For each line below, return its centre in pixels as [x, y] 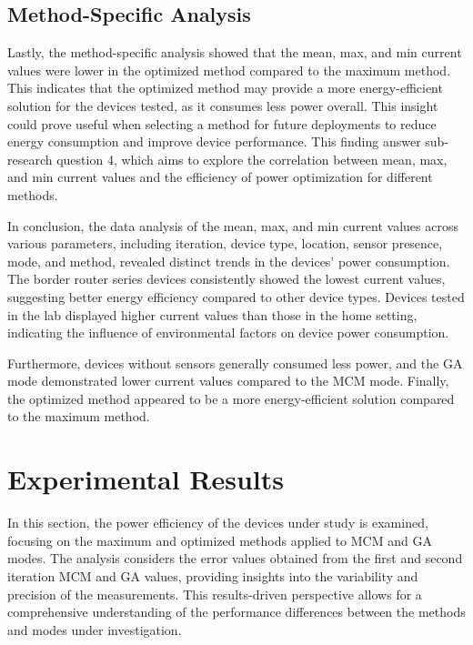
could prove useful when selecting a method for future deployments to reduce [222, 123]
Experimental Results [146, 479]
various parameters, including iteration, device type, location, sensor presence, [225, 243]
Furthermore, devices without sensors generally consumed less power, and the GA [235, 363]
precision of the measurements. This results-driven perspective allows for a [215, 594]
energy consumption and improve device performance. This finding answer [214, 141]
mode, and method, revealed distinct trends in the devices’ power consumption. [229, 261]
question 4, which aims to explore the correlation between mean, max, [252, 159]
